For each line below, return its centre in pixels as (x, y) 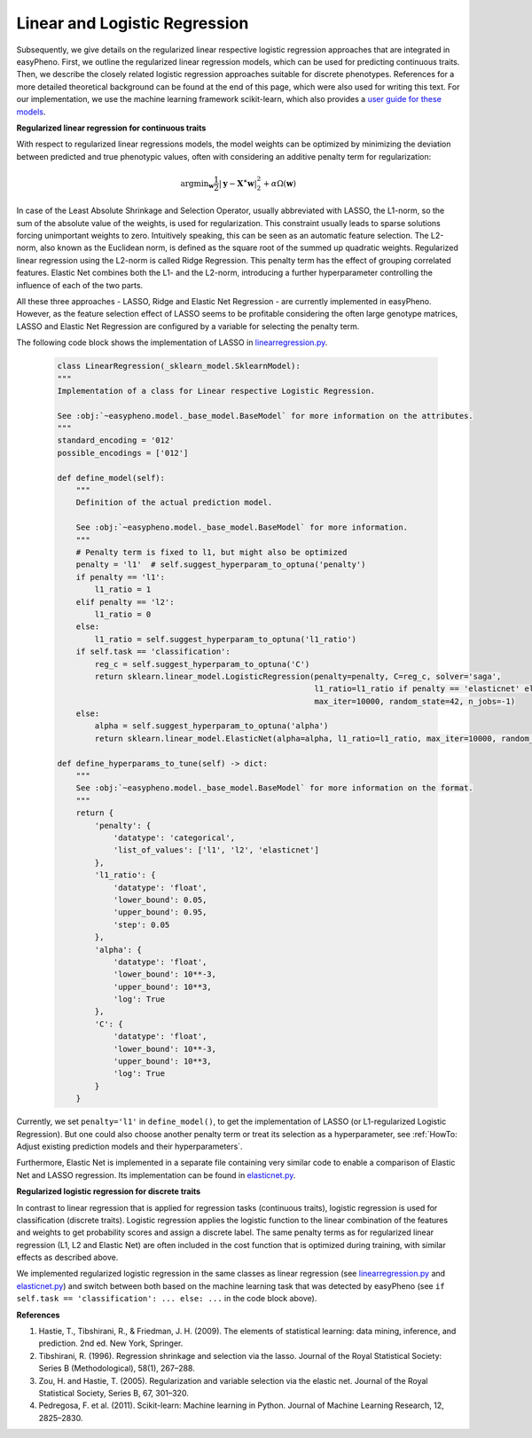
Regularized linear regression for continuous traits (111, 128)
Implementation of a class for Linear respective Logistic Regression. (216, 391)
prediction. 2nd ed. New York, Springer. (111, 1343)
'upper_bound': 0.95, (160, 912)
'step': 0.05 (141, 924)
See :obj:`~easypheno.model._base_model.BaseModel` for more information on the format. (274, 788)
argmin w (197, 185)
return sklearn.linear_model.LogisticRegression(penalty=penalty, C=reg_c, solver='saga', (298, 676)
